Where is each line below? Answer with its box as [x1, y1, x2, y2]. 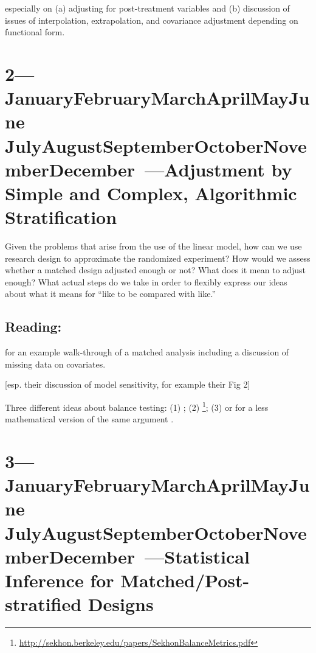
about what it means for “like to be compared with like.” [5, 287, 216, 300]
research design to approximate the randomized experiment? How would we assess [5, 251, 311, 264]
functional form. [5, 26, 65, 38]
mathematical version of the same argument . [5, 413, 174, 425]
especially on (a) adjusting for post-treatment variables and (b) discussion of [5, 2, 290, 14]
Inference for [5, 567, 114, 592]
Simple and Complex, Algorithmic [5, 180, 297, 205]
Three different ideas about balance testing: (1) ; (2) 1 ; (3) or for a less [5, 399, 269, 413]
